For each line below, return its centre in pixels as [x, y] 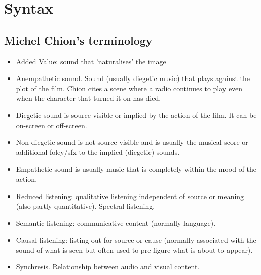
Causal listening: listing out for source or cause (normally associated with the [136, 240]
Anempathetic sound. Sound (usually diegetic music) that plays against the [133, 78]
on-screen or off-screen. [51, 125]
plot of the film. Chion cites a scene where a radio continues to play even [129, 88]
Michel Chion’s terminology [78, 40]
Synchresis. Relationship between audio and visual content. [108, 267]
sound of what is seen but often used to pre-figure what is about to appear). [134, 249]
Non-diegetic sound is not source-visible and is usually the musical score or [132, 142]
